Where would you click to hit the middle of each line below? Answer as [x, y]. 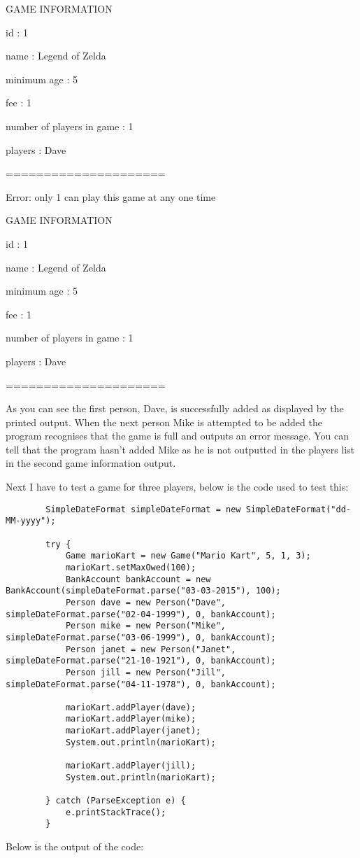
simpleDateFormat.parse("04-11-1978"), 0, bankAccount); [141, 684]
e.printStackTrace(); [116, 812]
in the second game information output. [91, 463]
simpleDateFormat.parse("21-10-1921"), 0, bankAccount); [141, 661]
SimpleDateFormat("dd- [298, 509]
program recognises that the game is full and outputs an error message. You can [178, 436]
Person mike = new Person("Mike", [145, 626]
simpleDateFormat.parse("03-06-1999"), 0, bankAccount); [141, 637]
